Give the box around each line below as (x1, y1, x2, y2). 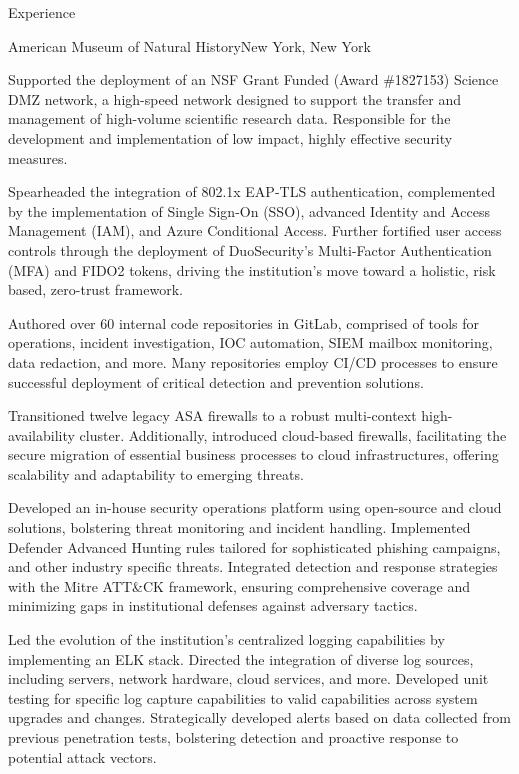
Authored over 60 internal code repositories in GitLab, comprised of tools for (8, 312, 480, 333)
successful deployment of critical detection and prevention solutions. (8, 371, 424, 392)
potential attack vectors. (8, 746, 157, 767)
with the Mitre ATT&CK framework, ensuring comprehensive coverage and (8, 575, 470, 596)
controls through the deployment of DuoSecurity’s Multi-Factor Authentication (8, 239, 492, 260)
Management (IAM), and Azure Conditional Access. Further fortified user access (8, 220, 502, 241)
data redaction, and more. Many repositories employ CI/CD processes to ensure (8, 351, 498, 372)
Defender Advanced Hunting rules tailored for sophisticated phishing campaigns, (8, 536, 501, 557)
